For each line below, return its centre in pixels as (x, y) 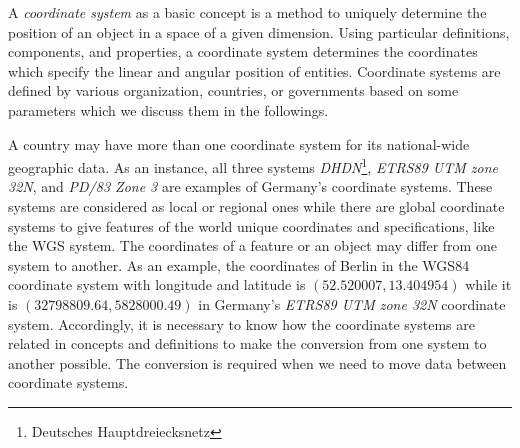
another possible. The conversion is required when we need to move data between (257, 362)
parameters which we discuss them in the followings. (168, 109)
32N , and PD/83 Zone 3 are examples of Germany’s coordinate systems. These (250, 186)
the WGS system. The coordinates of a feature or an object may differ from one (252, 245)
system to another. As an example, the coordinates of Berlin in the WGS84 (239, 264)
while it (488, 284)
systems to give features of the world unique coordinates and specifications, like (251, 225)
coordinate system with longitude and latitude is (157, 284)
